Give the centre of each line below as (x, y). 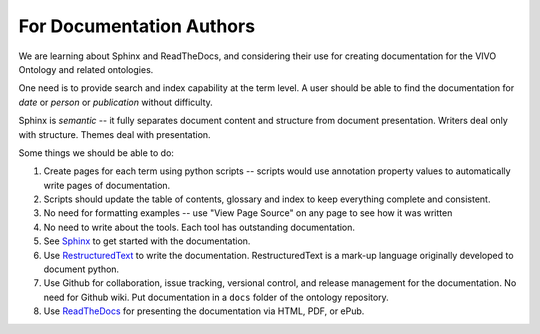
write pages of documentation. (107, 185)
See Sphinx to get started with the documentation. (147, 241)
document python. (81, 269)
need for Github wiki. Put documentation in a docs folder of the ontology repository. (216, 297)
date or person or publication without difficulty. (116, 102)
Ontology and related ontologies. (86, 69)
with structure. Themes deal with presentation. (114, 134)
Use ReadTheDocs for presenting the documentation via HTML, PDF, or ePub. (204, 311)
